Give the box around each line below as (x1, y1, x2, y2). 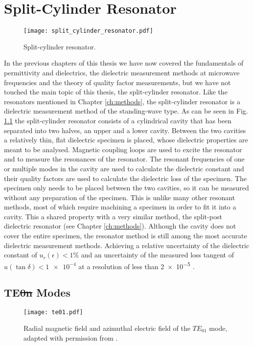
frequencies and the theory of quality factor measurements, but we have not (4, 77, 231, 87)
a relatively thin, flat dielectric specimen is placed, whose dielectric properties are (4, 135, 248, 145)
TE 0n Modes (4, 285, 70, 300)
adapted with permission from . (23, 332, 118, 343)
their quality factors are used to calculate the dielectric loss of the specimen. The (4, 173, 247, 183)
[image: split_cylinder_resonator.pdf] (23, 27, 153, 35)
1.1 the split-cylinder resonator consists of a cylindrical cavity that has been (4, 115, 231, 125)
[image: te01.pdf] (23, 309, 83, 316)
